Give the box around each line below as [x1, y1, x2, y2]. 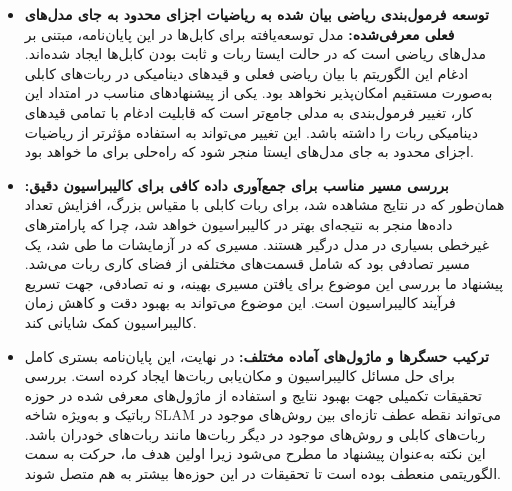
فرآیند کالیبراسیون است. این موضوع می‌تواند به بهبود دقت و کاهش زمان [24, 292, 456, 313]
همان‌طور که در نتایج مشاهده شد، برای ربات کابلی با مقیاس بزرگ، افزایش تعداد [24, 194, 505, 215]
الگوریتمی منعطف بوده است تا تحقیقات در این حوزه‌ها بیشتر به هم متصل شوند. [24, 463, 501, 484]
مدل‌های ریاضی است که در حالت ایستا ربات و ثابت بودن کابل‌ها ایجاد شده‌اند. [24, 43, 486, 64]
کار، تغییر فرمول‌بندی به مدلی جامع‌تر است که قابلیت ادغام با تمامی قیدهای [24, 101, 474, 122]
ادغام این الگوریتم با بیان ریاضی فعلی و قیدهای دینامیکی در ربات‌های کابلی [24, 62, 469, 83]
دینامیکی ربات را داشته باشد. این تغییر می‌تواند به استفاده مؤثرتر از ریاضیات [24, 121, 478, 142]
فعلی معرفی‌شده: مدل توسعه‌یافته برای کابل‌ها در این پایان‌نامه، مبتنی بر [24, 23, 455, 44]
